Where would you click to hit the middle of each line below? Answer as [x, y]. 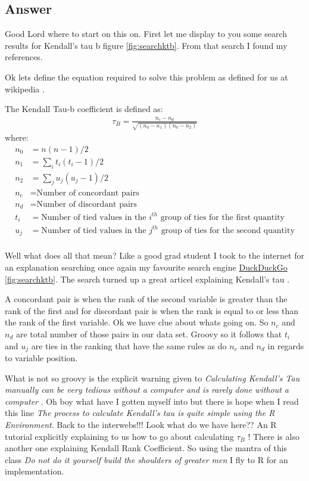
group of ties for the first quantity [222, 217]
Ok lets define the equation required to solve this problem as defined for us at [146, 77]
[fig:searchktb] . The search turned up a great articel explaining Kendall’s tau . [147, 279]
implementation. [35, 471]
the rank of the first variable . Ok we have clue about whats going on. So [137, 322]
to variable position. [41, 358]
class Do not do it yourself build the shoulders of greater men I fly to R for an [146, 459]
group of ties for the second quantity [228, 230]
